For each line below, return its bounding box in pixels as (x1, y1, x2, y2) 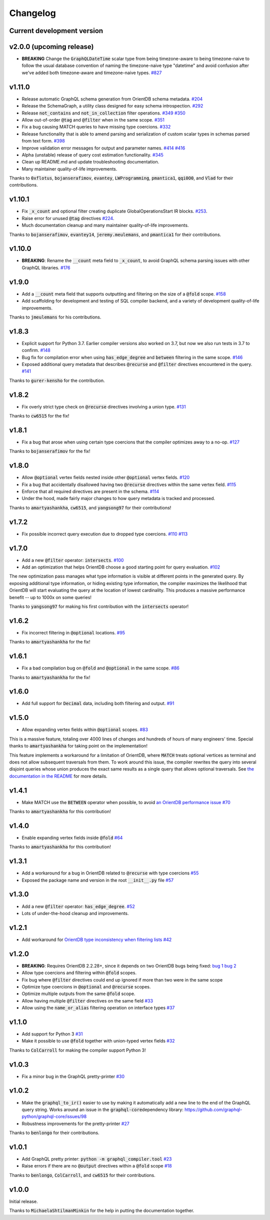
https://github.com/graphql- (184, 1106, 242, 1112)
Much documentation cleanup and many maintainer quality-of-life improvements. (21, 222, 189, 228)
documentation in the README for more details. (9, 773, 107, 779)
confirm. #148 (21, 347, 51, 353)
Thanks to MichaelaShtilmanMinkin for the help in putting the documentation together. (9, 1207, 194, 1213)
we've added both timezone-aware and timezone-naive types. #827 (21, 69, 162, 75)
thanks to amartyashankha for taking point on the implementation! (9, 743, 147, 749)
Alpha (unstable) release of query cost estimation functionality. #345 (21, 151, 163, 157)
